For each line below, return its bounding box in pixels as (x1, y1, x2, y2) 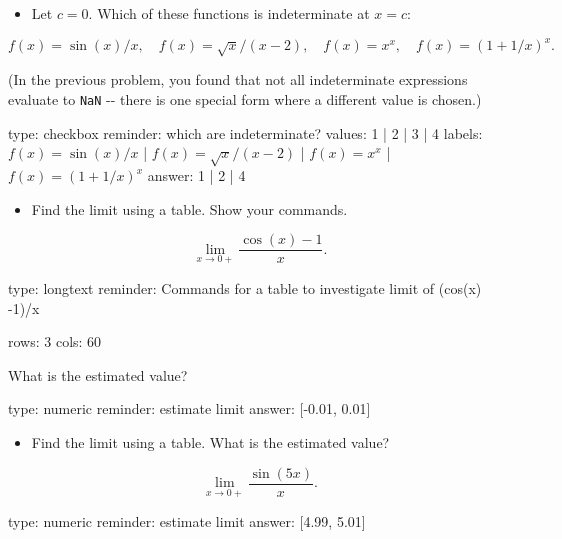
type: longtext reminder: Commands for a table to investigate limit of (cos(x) (8, 277, 482, 298)
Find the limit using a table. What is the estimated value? (31, 431, 390, 452)
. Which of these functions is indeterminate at (88, 3, 370, 23)
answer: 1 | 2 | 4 (147, 165, 246, 186)
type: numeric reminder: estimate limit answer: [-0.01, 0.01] (8, 398, 371, 419)
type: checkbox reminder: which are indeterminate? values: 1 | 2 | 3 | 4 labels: (8, 122, 483, 143)
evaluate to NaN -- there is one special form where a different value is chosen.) (8, 89, 482, 110)
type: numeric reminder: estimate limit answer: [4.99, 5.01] (8, 511, 366, 532)
